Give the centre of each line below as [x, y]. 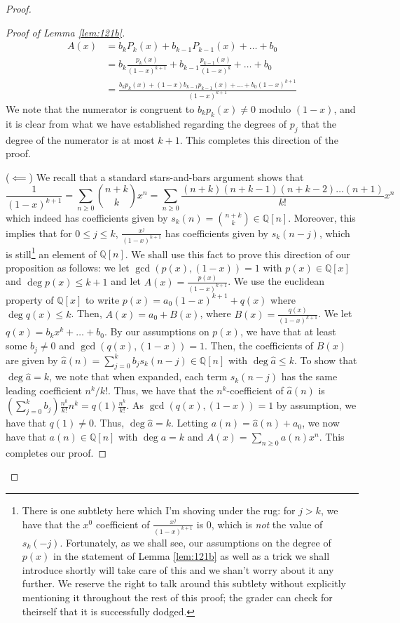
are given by [32, 360]
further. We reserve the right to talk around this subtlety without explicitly [184, 583]
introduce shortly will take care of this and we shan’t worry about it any [178, 569]
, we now [321, 423]
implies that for [39, 233]
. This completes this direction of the [259, 139]
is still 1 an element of [51, 253]
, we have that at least [288, 331]
